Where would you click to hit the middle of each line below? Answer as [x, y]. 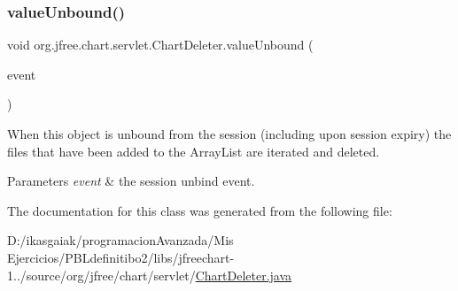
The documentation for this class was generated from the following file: [200, 210]
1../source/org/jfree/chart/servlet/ [101, 275]
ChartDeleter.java [244, 275]
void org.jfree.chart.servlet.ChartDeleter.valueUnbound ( [160, 45]
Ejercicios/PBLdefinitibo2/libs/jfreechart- [121, 257]
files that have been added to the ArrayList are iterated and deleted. [194, 151]
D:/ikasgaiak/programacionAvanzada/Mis [120, 240]
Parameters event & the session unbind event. [131, 181]
